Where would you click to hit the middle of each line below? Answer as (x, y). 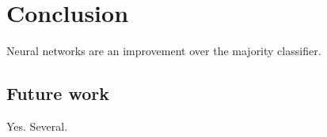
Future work (58, 93)
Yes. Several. (37, 126)
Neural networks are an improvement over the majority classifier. (164, 51)
